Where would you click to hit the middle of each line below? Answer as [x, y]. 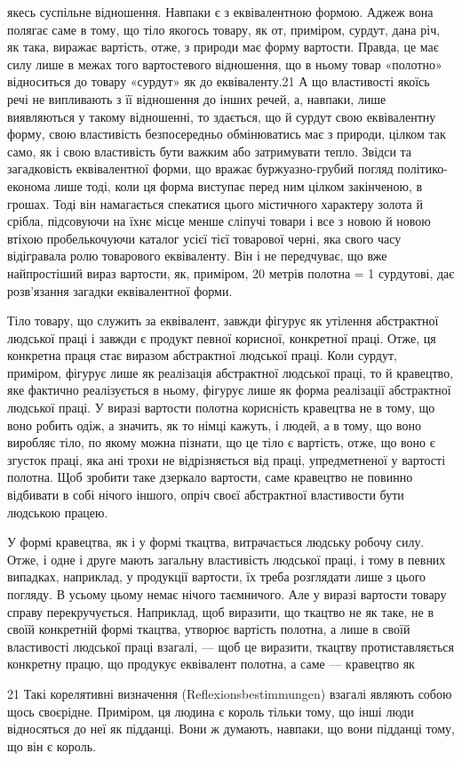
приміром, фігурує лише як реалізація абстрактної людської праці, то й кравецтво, [231, 372]
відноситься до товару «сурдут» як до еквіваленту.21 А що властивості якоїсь [219, 81]
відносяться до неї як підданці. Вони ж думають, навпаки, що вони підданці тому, [231, 729]
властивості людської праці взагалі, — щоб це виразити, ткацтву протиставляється [231, 646]
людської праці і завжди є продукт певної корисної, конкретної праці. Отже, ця [222, 337]
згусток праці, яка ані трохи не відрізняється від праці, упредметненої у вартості [227, 459]
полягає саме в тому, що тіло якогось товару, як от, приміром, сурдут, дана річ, [224, 29]
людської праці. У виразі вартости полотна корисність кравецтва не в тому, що [221, 408]
